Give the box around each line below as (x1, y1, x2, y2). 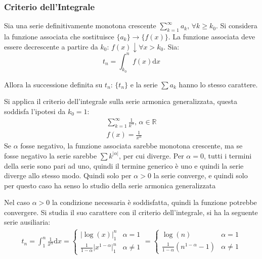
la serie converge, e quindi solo (153, 170, 248, 181)
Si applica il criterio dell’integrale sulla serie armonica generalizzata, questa (4, 96, 237, 107)
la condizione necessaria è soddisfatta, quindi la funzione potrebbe (52, 197, 257, 208)
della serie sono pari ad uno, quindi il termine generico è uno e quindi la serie (4, 160, 244, 171)
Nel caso (4, 197, 30, 208)
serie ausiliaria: (4, 217, 51, 227)
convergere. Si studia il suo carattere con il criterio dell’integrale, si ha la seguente (4, 206, 258, 217)
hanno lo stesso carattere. (179, 79, 258, 89)
